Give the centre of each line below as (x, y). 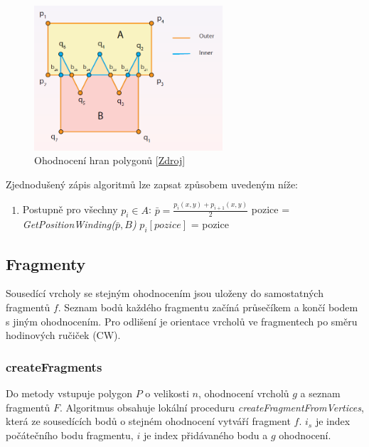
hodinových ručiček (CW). (63, 335)
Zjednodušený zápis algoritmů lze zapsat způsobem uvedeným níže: (152, 184)
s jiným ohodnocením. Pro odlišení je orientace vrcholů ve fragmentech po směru (182, 321)
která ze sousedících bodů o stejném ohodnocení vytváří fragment (148, 421)
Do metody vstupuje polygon (69, 393)
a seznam (320, 393)
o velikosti (167, 393)
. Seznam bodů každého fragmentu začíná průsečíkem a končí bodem (208, 307)
